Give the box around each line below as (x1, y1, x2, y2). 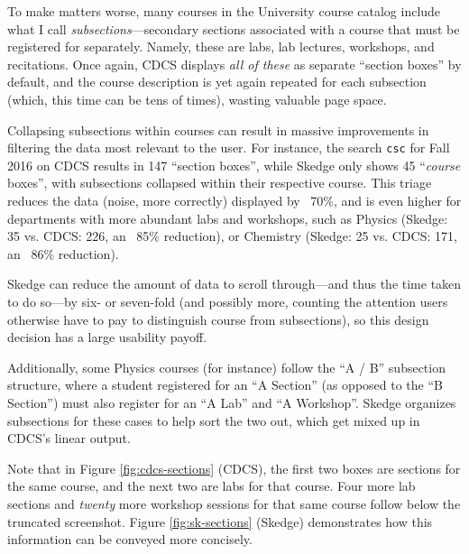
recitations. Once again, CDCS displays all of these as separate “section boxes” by (7, 54, 462, 73)
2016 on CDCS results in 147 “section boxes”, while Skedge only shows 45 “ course (7, 155, 461, 174)
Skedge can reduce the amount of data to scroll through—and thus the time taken (7, 274, 462, 293)
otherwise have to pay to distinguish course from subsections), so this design (7, 309, 429, 328)
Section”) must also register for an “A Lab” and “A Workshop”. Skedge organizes (7, 392, 456, 411)
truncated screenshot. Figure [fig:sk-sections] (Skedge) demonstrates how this (7, 512, 433, 531)
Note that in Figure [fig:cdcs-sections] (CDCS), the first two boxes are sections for (7, 458, 461, 477)
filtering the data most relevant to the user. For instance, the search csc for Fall (7, 138, 450, 157)
